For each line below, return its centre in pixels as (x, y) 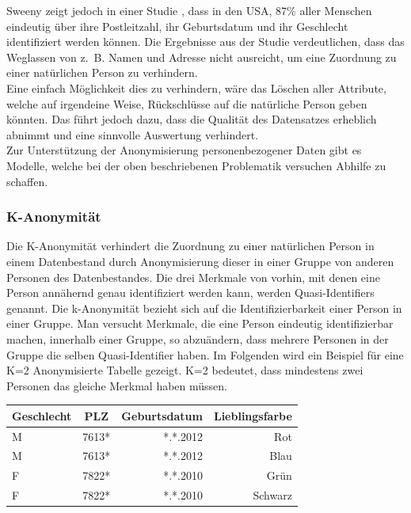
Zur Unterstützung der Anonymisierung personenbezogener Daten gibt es (184, 150)
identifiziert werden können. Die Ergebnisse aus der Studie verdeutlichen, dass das (205, 42)
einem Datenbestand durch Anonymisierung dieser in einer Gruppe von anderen (200, 261)
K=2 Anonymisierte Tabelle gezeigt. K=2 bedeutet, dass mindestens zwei (185, 370)
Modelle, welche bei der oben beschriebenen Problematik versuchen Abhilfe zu (196, 165)
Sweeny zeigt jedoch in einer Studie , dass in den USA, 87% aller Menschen (189, 10)
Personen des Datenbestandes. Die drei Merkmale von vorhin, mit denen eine (193, 277)
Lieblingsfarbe (253, 415)
